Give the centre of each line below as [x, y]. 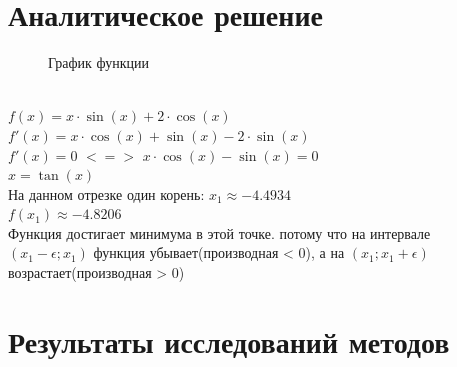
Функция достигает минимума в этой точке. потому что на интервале [219, 232]
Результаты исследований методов [229, 340]
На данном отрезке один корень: [106, 193]
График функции [98, 62]
